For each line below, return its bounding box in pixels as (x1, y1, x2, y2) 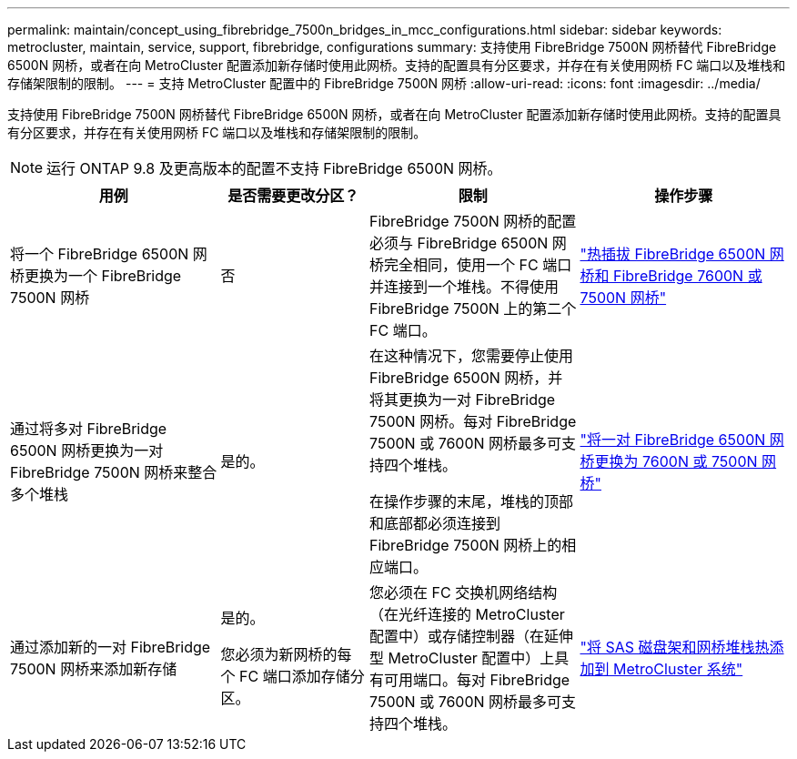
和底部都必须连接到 (369, 514, 501, 532)
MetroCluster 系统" (613, 660, 743, 678)
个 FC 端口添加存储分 (220, 667, 365, 685)
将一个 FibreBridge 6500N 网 (10, 245, 207, 263)
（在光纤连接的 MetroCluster (369, 605, 565, 623)
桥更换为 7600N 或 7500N (580, 452, 758, 471)
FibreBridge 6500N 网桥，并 (369, 369, 563, 387)
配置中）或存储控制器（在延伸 (369, 627, 574, 645)
